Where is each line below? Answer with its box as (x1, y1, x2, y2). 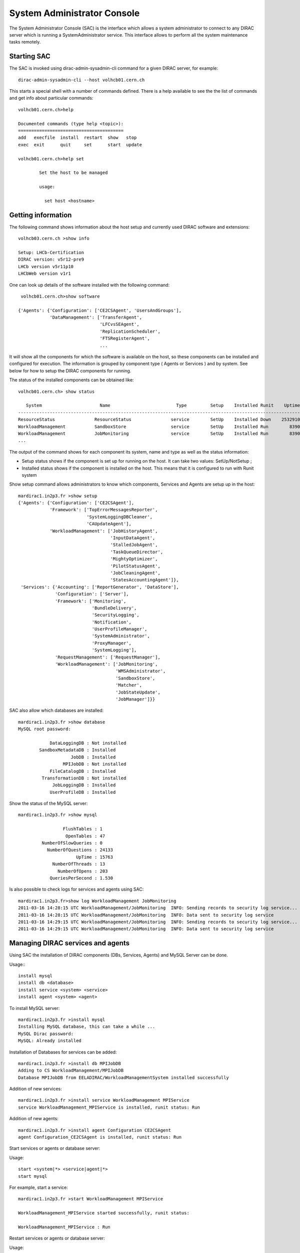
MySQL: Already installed (18, 1038, 82, 1043)
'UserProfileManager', (91, 626, 147, 632)
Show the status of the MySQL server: (9, 800, 88, 806)
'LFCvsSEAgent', (99, 321, 139, 327)
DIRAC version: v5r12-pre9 (18, 257, 84, 263)
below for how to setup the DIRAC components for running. (9, 367, 131, 373)
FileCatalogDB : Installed (49, 768, 116, 774)
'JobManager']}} (115, 697, 155, 702)
